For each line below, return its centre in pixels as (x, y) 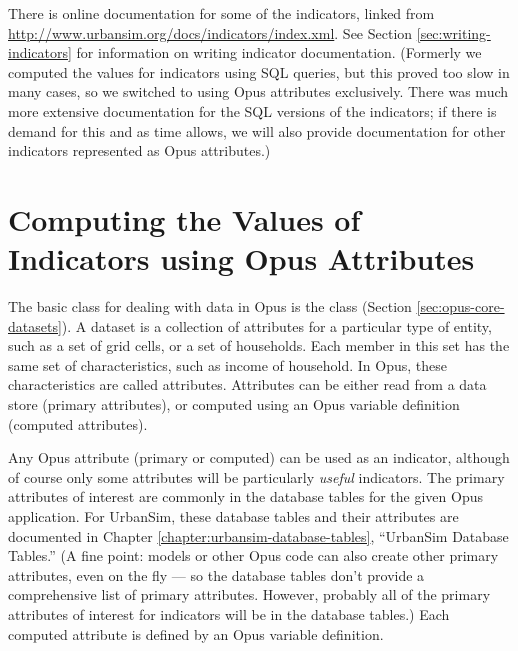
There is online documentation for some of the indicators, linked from (221, 13)
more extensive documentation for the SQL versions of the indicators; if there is (252, 110)
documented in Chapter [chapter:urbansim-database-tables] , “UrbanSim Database (258, 535)
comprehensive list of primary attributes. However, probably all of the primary (249, 594)
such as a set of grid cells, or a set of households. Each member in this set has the (259, 345)
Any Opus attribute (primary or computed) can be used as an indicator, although (259, 457)
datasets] (35, 325)
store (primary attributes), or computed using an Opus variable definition (234, 404)
